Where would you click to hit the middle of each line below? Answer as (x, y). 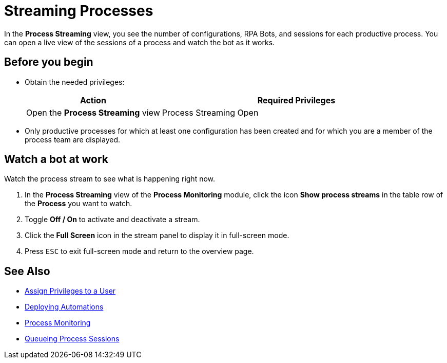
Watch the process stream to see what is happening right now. (110, 179)
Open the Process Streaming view (93, 112)
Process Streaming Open (210, 112)
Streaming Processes (79, 11)
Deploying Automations (64, 307)
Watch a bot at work (56, 159)
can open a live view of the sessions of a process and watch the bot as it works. (140, 42)
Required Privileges (296, 100)
